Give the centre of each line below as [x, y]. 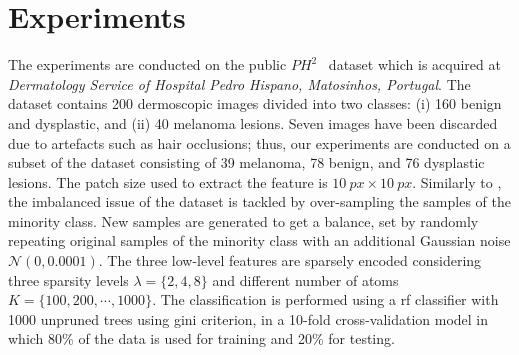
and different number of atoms [305, 279]
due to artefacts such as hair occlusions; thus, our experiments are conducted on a [259, 142]
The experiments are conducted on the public [147, 64]
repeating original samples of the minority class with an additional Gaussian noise [259, 240]
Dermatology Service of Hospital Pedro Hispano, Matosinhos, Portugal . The [239, 83]
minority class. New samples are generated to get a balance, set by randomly [243, 220]
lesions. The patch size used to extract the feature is [168, 181]
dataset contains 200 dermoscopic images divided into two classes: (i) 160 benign [255, 103]
